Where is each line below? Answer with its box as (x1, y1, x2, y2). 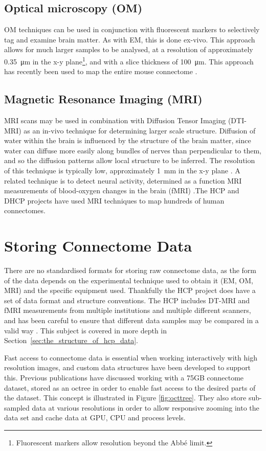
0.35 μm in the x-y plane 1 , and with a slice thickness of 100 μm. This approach (4, 54, 254, 66)
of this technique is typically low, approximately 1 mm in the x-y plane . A (4, 165, 240, 175)
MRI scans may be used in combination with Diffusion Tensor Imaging (4, 115, 226, 126)
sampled (4, 402, 30, 413)
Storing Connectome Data (4, 235, 192, 256)
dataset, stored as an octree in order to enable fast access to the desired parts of (4, 382, 256, 393)
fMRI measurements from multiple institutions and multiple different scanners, (4, 305, 251, 315)
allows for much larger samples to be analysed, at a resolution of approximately (4, 44, 253, 55)
